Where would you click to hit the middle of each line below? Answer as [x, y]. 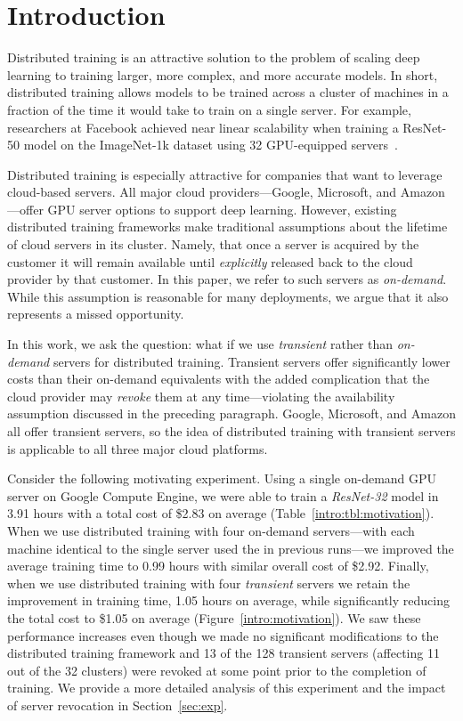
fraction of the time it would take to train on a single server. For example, [209, 109]
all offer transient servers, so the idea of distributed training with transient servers [231, 431]
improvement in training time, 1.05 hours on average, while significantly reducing [228, 600]
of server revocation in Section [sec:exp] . [118, 705]
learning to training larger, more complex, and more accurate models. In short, [223, 74]
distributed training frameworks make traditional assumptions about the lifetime [227, 227]
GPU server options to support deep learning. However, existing [222, 209]
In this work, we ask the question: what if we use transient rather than [200, 344]
